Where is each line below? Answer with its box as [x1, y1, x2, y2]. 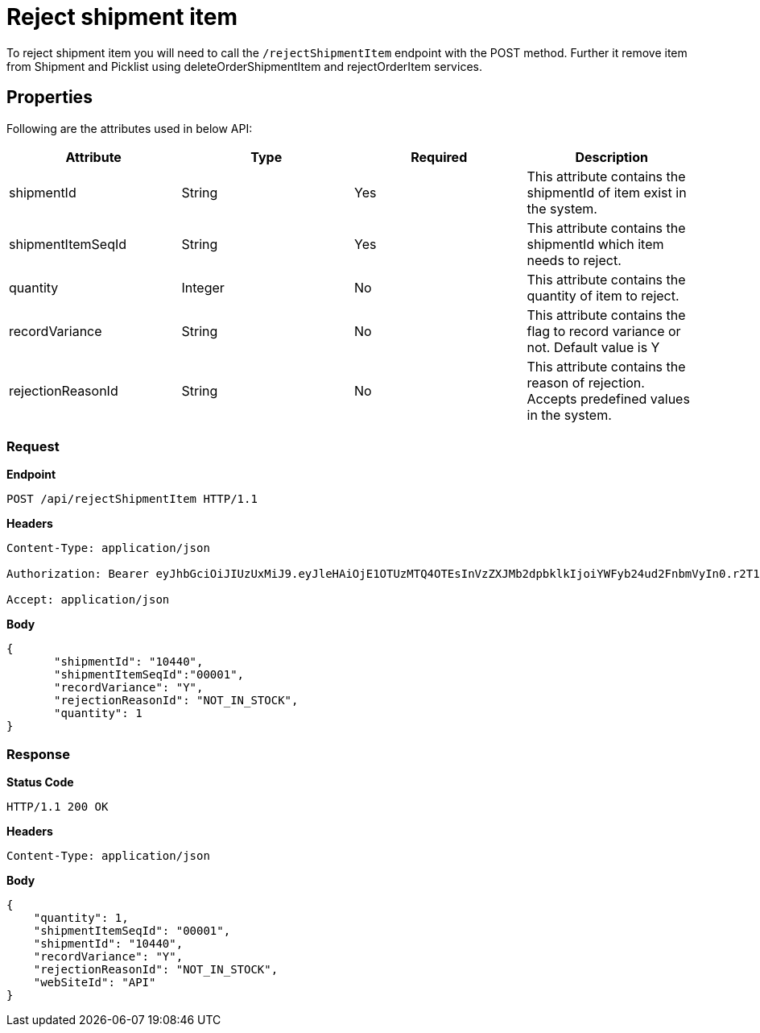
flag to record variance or [527, 322, 681, 339]
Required [411, 148, 468, 165]
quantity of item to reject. [527, 287, 679, 304]
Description [575, 148, 648, 165]
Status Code [6, 775, 74, 790]
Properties [6, 87, 93, 108]
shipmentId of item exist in [527, 184, 687, 201]
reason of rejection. [527, 374, 645, 391]
